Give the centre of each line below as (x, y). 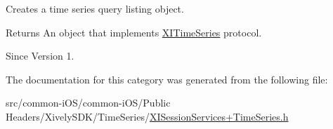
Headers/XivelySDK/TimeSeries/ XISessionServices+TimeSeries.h (147, 116)
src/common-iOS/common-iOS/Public (88, 103)
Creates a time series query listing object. (95, 8)
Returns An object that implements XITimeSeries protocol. (134, 32)
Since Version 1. (40, 56)
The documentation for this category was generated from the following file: (167, 79)
